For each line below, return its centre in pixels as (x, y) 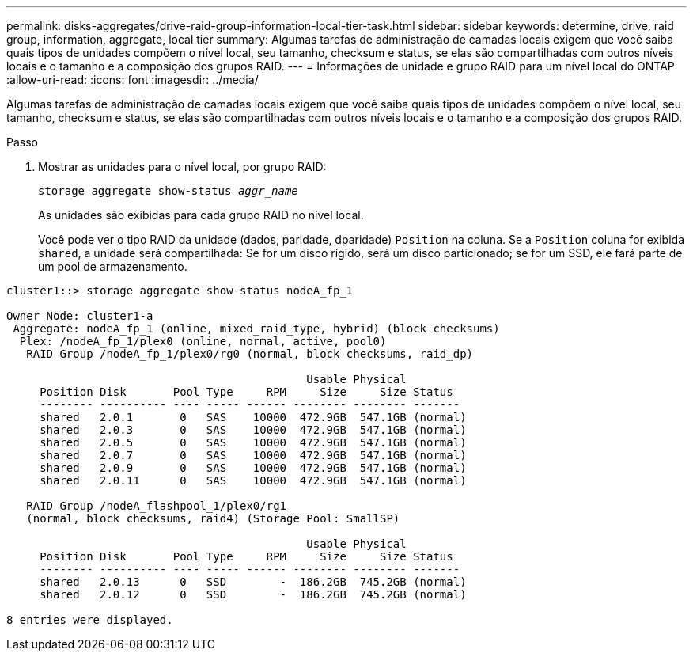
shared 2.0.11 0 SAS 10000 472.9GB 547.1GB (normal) (253, 480)
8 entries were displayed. (90, 620)
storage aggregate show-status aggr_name (168, 191)
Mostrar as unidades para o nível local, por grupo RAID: (182, 167)
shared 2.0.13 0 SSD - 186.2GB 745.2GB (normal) (253, 582)
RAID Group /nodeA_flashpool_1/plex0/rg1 (157, 506)
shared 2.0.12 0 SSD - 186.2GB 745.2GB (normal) (253, 594)
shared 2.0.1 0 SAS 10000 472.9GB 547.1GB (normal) (253, 417)
